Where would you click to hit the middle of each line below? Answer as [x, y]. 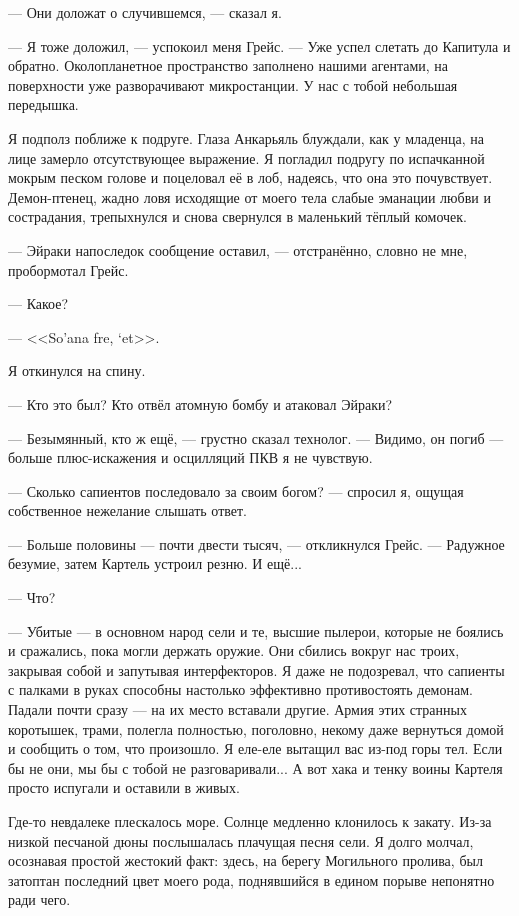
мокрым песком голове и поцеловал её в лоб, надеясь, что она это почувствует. [250, 177]
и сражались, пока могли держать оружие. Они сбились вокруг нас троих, [234, 650]
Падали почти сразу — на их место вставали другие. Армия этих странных [237, 709]
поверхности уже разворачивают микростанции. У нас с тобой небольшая [233, 84]
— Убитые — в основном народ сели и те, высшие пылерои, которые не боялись [256, 630]
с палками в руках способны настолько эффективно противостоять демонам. [240, 689]
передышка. [43, 104]
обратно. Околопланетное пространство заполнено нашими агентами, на [228, 65]
